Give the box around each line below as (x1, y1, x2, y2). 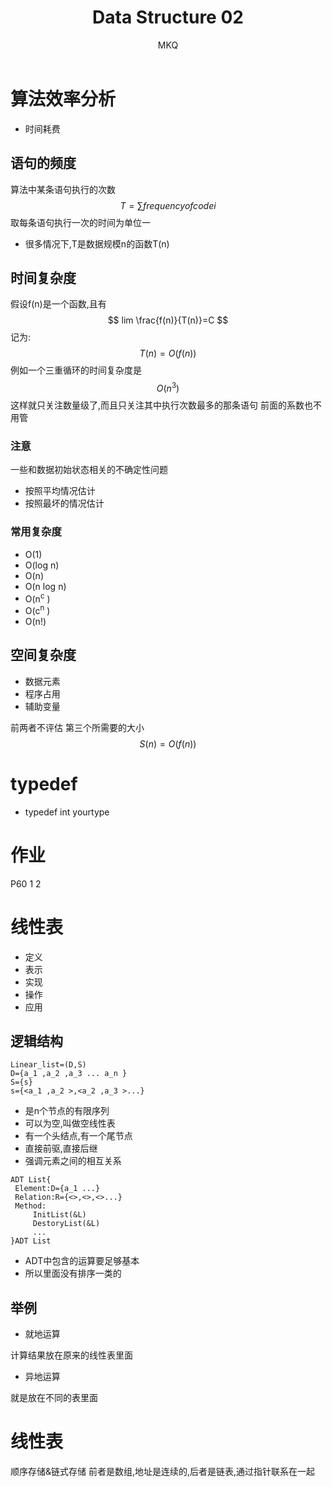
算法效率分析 (10, 87, 117, 110)
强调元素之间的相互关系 (24, 1155, 122, 1167)
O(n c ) (24, 591, 51, 605)
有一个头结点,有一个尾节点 (24, 1130, 133, 1142)
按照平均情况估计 (24, 485, 96, 497)
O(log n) (24, 559, 60, 571)
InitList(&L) (32, 1210, 87, 1220)
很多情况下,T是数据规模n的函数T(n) (24, 237, 170, 250)
